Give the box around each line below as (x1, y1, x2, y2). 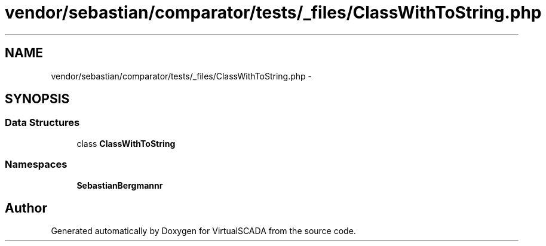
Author (5, 200, 47, 216)
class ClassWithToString (76, 138, 176, 149)
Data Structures (5, 116, 80, 129)
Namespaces (5, 158, 68, 171)
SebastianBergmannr (76, 180, 163, 190)
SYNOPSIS (5, 91, 70, 107)
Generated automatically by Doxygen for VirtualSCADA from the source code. (51, 226, 356, 236)
